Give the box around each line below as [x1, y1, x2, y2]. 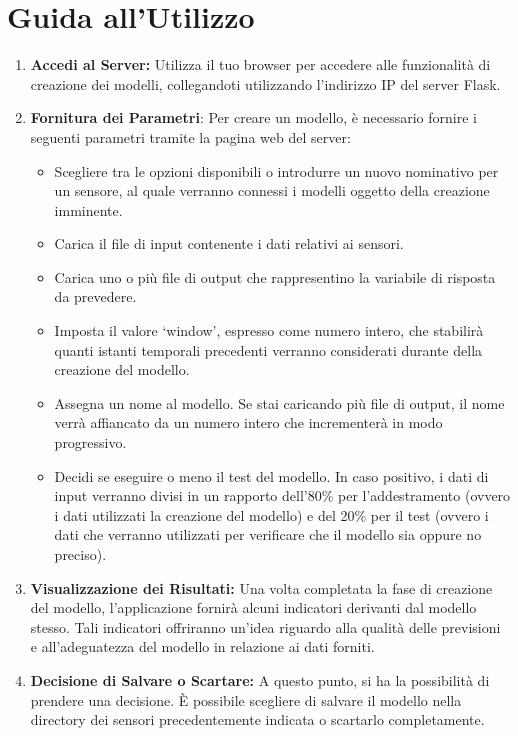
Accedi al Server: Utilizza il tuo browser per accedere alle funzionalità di [30, 54, 491, 75]
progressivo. [54, 432, 127, 453]
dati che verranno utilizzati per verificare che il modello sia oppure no [54, 524, 482, 545]
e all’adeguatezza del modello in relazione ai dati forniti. [30, 636, 375, 657]
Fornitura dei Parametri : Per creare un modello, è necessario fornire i [30, 107, 477, 128]
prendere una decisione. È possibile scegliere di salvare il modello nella [30, 689, 462, 710]
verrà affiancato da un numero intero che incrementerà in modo [54, 412, 443, 433]
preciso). [54, 544, 107, 564]
